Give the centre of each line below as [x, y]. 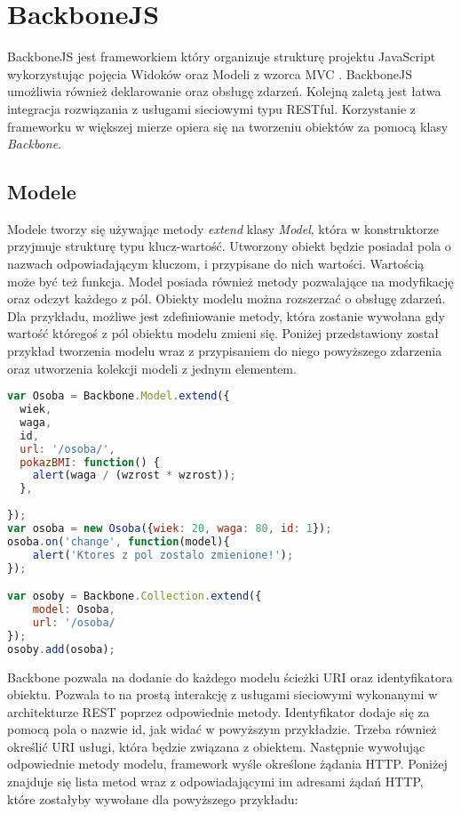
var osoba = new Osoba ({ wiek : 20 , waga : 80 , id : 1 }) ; [170, 528]
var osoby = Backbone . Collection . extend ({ [135, 596]
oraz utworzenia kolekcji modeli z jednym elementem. [152, 368]
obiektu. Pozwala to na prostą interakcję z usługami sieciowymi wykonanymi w [223, 694]
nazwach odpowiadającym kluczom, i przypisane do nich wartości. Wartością [216, 264]
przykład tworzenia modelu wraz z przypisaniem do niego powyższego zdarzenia [225, 351]
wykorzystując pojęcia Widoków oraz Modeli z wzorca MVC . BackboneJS [210, 73]
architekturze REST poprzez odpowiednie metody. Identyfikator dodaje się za [219, 711]
